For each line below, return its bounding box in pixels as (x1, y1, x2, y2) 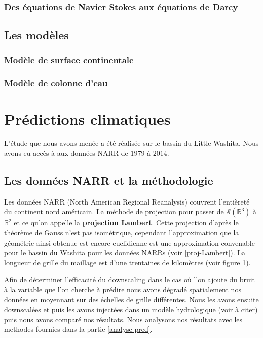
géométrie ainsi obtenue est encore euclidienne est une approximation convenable (4, 237, 255, 248)
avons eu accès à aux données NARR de (4, 148, 128, 158)
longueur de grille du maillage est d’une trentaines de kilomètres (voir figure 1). (4, 257, 251, 267)
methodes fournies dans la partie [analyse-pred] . (4, 324, 153, 334)
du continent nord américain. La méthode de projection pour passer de (4, 206, 224, 217)
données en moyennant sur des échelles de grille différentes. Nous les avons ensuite (4, 294, 259, 305)
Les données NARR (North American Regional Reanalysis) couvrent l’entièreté (4, 196, 250, 207)
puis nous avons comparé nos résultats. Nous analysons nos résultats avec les (4, 314, 243, 324)
